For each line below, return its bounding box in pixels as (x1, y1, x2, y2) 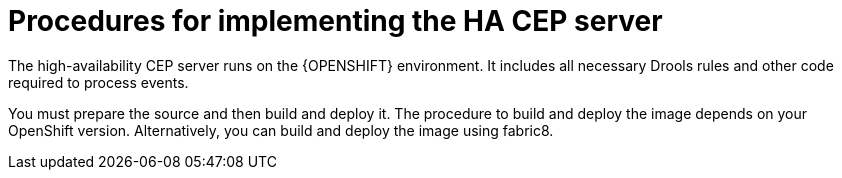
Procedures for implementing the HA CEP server (8, 4, 663, 38)
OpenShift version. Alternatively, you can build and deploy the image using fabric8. (8, 121, 554, 139)
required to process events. (8, 73, 189, 91)
